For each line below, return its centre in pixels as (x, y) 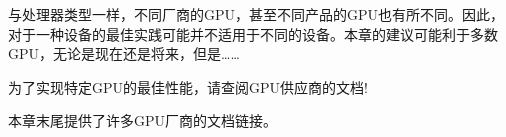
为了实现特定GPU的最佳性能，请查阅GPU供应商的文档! (188, 86)
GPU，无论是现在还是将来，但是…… (124, 53)
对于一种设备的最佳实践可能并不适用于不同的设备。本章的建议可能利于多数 (253, 33)
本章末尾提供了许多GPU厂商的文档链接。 (143, 120)
